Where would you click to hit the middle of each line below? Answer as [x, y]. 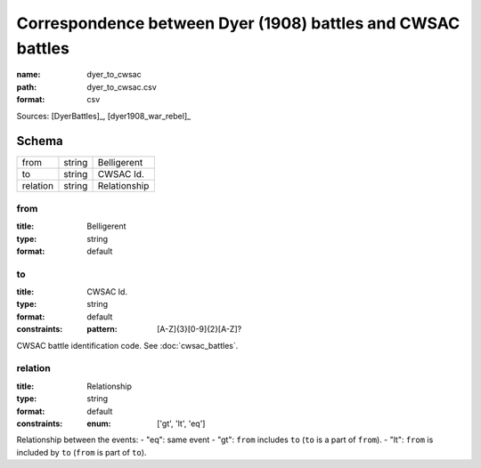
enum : [99, 424]
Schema [40, 141]
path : [27, 87]
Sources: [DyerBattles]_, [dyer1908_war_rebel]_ [104, 116]
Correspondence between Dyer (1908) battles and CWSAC [238, 23]
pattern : [102, 329]
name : [29, 75]
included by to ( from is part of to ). [82, 452]
